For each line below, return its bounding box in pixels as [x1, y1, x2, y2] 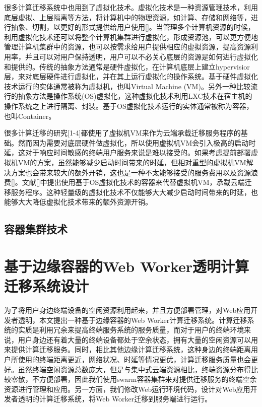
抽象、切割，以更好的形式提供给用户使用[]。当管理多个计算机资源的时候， [11, 22, 255, 32]
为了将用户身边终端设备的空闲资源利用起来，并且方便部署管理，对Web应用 [4, 304, 251, 315]
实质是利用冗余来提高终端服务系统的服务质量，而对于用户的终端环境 [18, 324, 244, 335]
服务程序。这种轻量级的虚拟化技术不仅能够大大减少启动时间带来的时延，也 [11, 186, 258, 197]
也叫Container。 [4, 110, 56, 121]
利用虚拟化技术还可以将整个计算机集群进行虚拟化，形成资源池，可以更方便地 [4, 31, 258, 42]
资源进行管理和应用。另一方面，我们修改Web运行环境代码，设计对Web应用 [4, 383, 250, 394]
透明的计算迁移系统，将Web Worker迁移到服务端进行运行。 [18, 393, 212, 404]
